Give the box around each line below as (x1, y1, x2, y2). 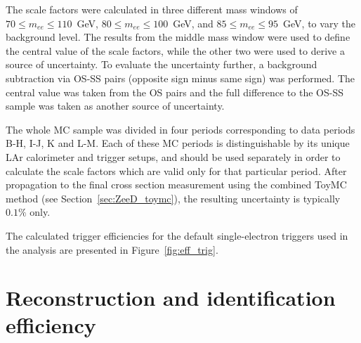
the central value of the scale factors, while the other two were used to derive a (6, 43, 345, 58)
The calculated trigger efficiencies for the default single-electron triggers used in (6, 228, 348, 242)
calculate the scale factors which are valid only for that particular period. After (6, 163, 347, 178)
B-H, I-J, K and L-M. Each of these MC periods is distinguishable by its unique (6, 136, 350, 150)
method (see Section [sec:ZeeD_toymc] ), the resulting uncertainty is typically (6, 190, 341, 205)
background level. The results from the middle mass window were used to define (6, 30, 350, 44)
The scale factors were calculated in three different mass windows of (6, 2, 298, 16)
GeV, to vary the (283, 15, 355, 30)
